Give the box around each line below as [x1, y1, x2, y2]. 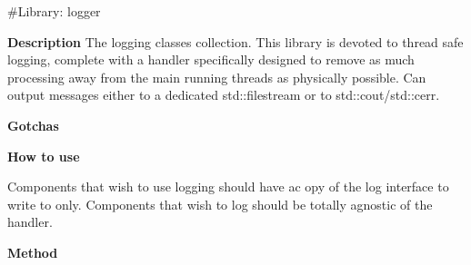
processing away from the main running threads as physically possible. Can [7, 67, 426, 86]
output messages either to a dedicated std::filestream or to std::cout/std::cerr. [7, 85, 440, 104]
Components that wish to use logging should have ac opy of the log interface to [7, 177, 449, 196]
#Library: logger [7, 2, 101, 20]
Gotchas [7, 115, 59, 134]
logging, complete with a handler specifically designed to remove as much [7, 50, 415, 69]
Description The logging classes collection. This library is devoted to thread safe [7, 32, 464, 51]
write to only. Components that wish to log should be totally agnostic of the [7, 194, 433, 213]
